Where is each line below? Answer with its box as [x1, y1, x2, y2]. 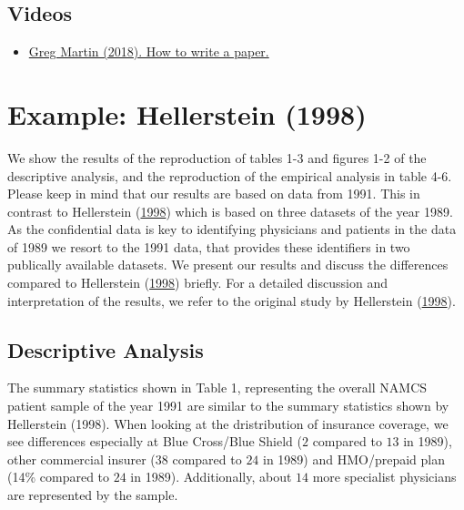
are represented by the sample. [7, 485, 178, 505]
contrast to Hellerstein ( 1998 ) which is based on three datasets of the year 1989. [7, 201, 453, 220]
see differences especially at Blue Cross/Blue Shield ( [7, 432, 302, 451]
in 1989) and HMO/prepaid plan [263, 449, 446, 468]
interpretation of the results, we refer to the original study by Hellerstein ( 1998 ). [7, 291, 456, 310]
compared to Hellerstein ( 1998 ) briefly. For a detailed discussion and [7, 273, 388, 292]
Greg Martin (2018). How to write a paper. [28, 42, 269, 61]
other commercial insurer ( [7, 449, 156, 468]
